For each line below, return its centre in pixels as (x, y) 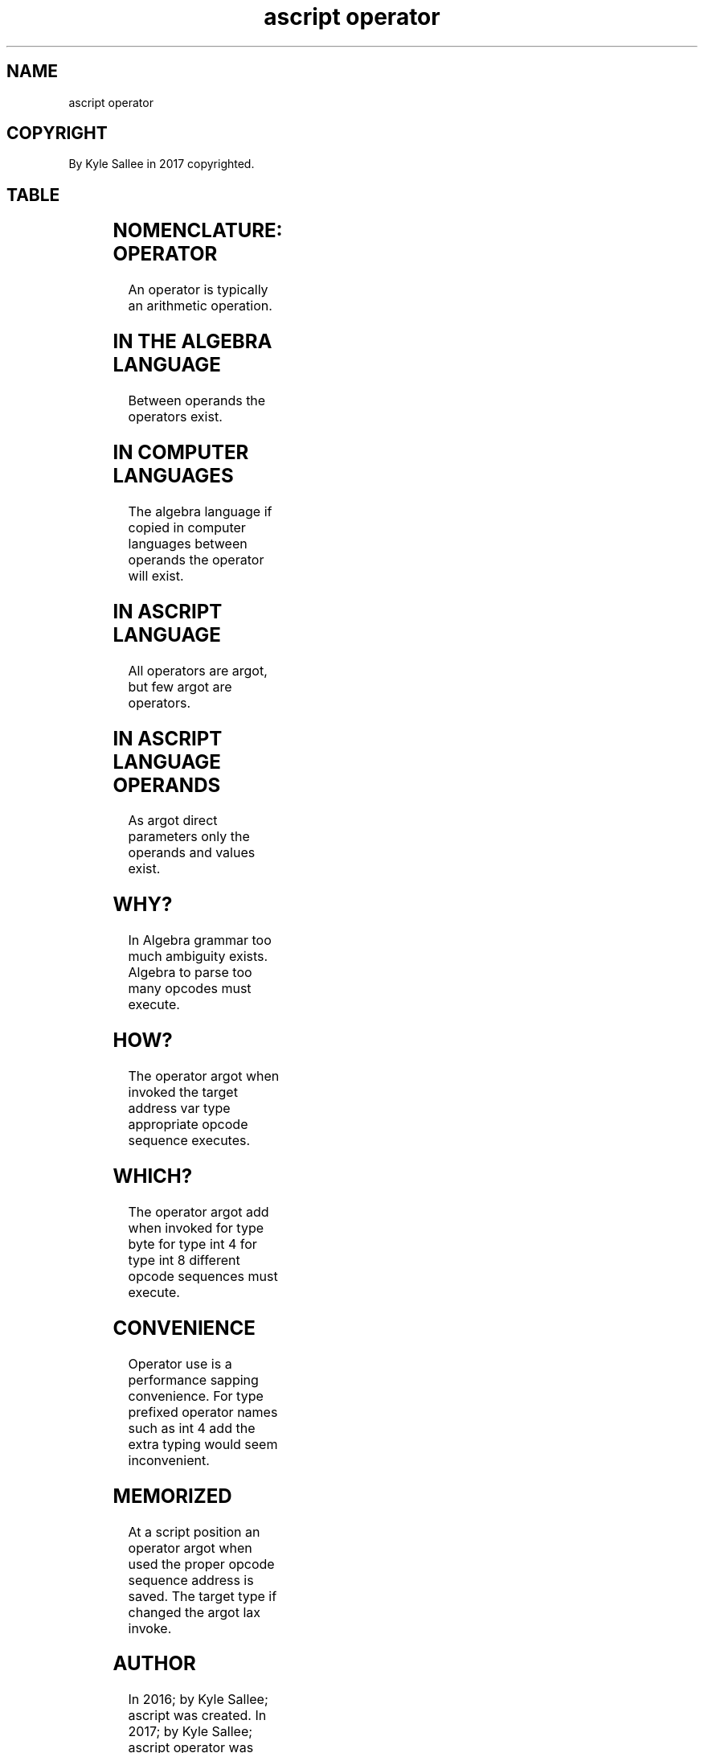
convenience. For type (196, 1396)
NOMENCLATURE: (198, 231)
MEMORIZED (172, 1496)
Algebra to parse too (190, 973)
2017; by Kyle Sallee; (190, 1732)
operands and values (192, 853)
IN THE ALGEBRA (192, 342)
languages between (188, 543)
